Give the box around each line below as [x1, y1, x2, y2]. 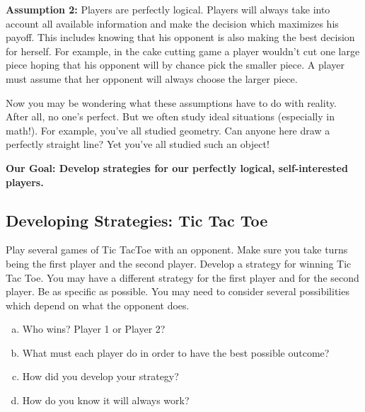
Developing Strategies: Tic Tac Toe [6, 209, 268, 231]
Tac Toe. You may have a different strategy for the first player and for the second [6, 270, 359, 285]
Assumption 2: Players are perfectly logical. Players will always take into [6, 2, 330, 16]
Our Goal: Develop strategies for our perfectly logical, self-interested [6, 160, 348, 175]
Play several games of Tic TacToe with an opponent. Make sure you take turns [6, 242, 348, 257]
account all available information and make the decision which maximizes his [6, 16, 339, 30]
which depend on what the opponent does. [6, 297, 190, 312]
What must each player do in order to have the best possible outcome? [22, 345, 330, 360]
